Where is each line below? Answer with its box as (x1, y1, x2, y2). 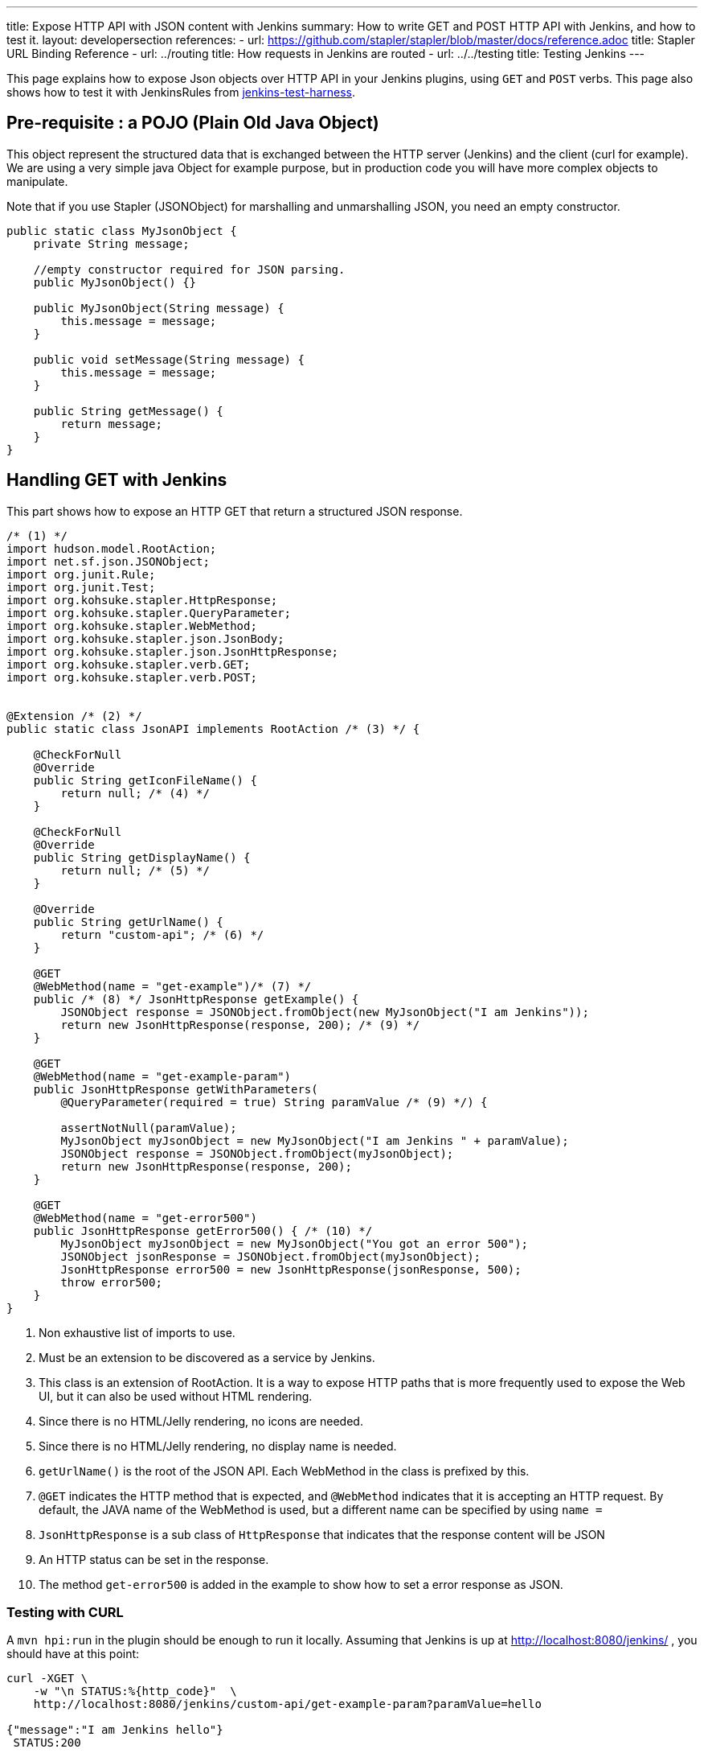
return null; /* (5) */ (60, 863, 210, 877)
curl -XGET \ (6, 1672, 88, 1685)
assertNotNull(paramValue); (60, 1121, 237, 1134)
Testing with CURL (6, 1604, 124, 1621)
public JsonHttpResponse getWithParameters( (33, 1082, 318, 1096)
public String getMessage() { (33, 404, 223, 418)
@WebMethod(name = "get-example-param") (33, 1069, 292, 1083)
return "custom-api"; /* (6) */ (60, 928, 264, 941)
